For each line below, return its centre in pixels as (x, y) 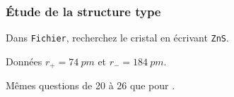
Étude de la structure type (83, 11)
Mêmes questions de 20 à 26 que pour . (90, 85)
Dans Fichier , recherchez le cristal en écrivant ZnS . (117, 38)
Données (24, 61)
